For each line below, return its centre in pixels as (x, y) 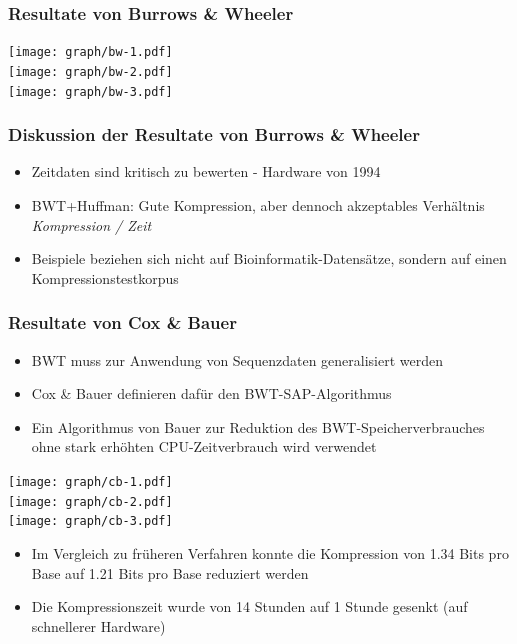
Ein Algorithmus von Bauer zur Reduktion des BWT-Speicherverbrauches (258, 426)
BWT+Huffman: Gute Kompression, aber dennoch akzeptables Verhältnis (258, 205)
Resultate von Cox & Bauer (122, 322)
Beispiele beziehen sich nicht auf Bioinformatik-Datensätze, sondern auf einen (269, 258)
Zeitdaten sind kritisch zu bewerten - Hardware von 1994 (206, 171)
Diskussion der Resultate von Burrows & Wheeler (214, 134)
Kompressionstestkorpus (105, 277)
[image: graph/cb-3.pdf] (90, 521)
